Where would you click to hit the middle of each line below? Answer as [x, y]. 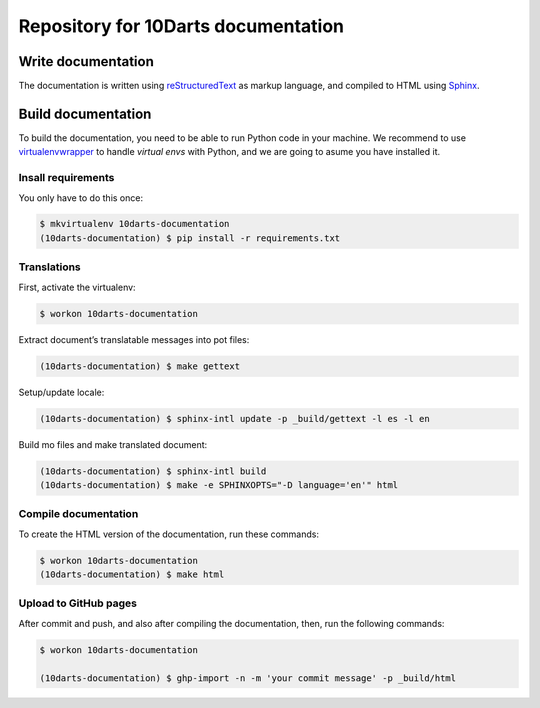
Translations [50, 267]
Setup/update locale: [61, 392]
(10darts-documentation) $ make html [132, 574]
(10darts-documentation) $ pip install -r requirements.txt [190, 238]
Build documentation [85, 113]
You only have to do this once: [81, 197]
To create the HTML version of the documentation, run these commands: [169, 534]
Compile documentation [78, 514]
